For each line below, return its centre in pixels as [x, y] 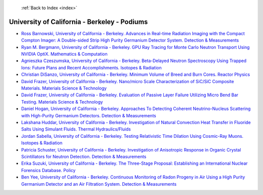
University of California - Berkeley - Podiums [78, 22]
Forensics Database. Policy [48, 170]
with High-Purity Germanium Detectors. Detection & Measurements [89, 115]
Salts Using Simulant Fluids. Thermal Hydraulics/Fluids [76, 129]
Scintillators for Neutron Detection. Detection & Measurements [84, 156]
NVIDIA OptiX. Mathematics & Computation [64, 54]
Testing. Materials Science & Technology [62, 102]
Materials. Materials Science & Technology [64, 88]
